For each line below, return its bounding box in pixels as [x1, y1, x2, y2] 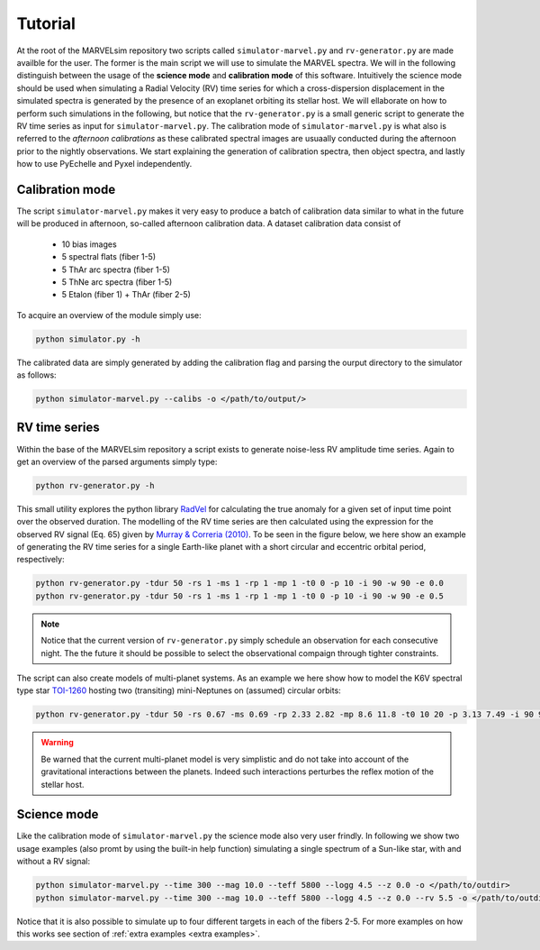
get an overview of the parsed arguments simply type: [16, 456, 218, 467]
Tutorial [16, 14, 76, 33]
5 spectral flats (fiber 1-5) [61, 251, 157, 262]
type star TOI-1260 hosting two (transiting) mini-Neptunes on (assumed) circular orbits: [16, 685, 341, 696]
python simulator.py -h [35, 333, 141, 344]
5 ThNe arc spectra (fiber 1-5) [61, 276, 173, 288]
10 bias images [61, 239, 117, 250]
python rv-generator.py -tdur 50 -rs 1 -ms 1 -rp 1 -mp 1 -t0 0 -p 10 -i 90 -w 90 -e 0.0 [35, 578, 445, 589]
